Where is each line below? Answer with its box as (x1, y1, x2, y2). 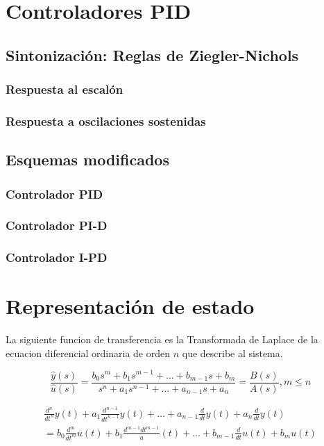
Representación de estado (6, 292, 255, 320)
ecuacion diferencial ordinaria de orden (6, 345, 171, 360)
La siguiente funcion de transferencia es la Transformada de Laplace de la (6, 332, 318, 347)
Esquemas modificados (6, 149, 169, 170)
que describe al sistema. (182, 345, 283, 360)
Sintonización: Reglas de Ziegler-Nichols (6, 44, 299, 65)
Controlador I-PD (6, 249, 108, 266)
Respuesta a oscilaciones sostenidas (6, 112, 206, 129)
